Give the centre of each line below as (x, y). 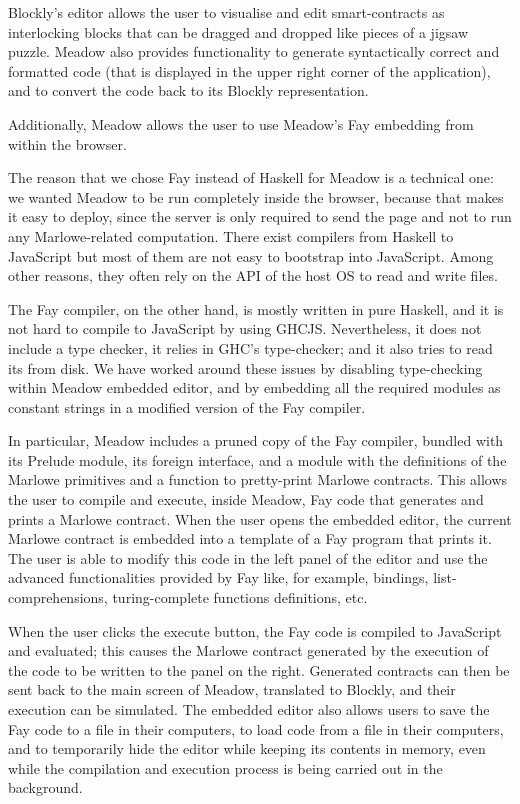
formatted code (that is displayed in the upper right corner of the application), (249, 70)
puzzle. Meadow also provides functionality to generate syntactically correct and (254, 51)
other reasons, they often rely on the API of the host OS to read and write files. (253, 275)
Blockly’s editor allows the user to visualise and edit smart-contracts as (226, 12)
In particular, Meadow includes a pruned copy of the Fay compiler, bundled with (256, 440)
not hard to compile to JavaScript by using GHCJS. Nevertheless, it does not (245, 328)
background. (45, 787)
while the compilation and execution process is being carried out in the (225, 767)
